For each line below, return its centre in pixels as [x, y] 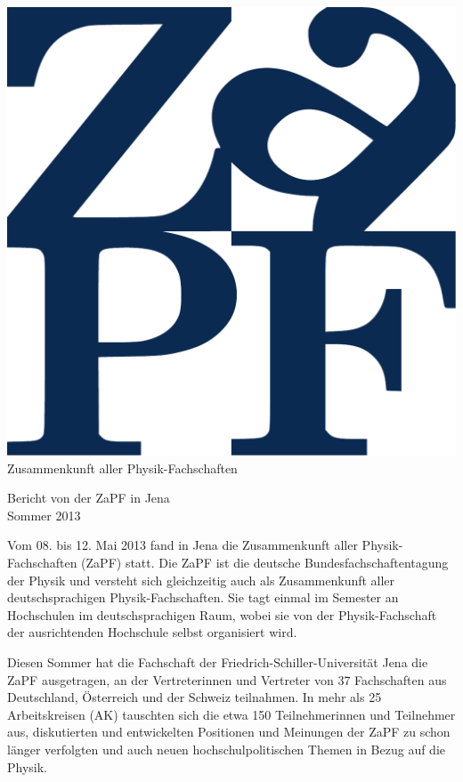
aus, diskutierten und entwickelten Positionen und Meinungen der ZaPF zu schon [229, 732]
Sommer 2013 [44, 515]
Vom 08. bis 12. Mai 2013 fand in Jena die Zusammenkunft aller [183, 545]
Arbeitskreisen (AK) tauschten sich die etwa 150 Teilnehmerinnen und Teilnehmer [231, 714]
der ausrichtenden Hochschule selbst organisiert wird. [152, 632]
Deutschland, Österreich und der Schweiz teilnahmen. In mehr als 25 [195, 697]
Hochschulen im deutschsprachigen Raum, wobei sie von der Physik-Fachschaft [222, 614]
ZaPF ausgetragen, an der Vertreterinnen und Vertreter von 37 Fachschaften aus [227, 679]
